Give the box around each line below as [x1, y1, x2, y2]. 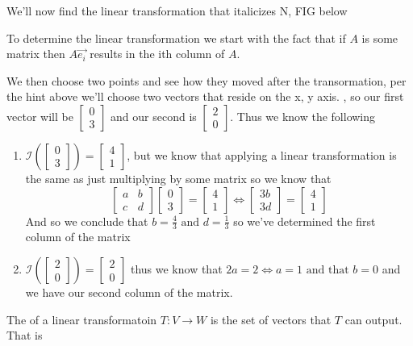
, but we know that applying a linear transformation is [127, 146, 397, 163]
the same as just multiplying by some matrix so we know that [25, 169, 332, 186]
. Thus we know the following [230, 107, 376, 124]
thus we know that [130, 260, 223, 277]
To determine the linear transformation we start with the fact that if [6, 29, 346, 46]
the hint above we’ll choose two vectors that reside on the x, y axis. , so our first [6, 88, 404, 105]
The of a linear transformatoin [6, 311, 157, 327]
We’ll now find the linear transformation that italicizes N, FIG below [6, 2, 348, 19]
